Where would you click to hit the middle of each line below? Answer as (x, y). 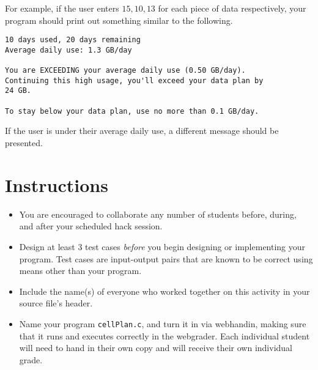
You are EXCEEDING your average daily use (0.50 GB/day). (125, 71)
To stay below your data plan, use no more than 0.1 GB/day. (132, 111)
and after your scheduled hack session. (91, 226)
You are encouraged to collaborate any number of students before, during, (158, 214)
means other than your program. (80, 271)
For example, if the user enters (62, 8)
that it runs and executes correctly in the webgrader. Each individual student (165, 335)
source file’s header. (56, 303)
